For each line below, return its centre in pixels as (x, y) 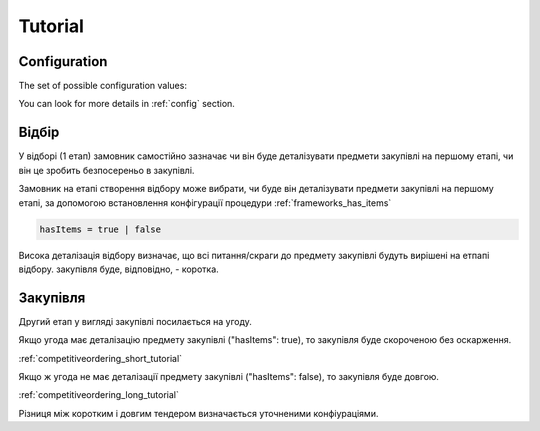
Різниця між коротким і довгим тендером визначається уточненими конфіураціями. (198, 413)
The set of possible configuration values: (102, 86)
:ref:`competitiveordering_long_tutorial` (99, 395)
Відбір (39, 132)
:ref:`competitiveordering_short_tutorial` (100, 358)
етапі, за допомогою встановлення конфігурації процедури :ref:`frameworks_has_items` (205, 202)
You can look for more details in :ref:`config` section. (126, 104)
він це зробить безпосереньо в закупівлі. (106, 170)
